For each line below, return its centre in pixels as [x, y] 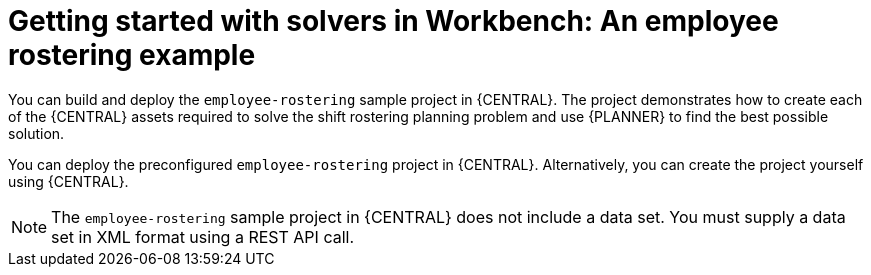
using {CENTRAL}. [68, 181]
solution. [36, 133]
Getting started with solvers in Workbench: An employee [393, 21]
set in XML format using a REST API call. [203, 236]
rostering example [132, 55]
